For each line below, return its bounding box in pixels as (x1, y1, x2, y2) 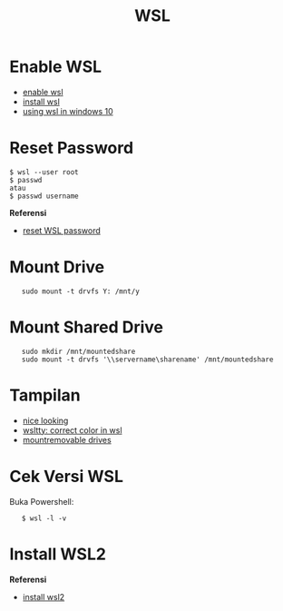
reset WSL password (22, 224, 102, 236)
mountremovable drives (22, 434, 112, 445)
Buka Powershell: (9, 496, 74, 507)
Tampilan (9, 385, 81, 405)
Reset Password (9, 138, 134, 159)
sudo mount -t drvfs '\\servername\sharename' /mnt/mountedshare (21, 355, 274, 364)
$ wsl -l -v (21, 514, 67, 523)
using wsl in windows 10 (22, 105, 113, 116)
